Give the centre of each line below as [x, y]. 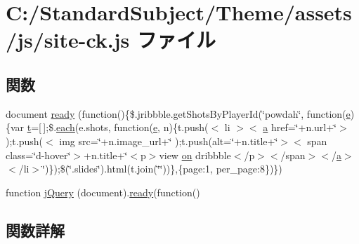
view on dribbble [195, 155]
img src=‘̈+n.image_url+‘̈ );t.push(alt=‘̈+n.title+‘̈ [169, 141]
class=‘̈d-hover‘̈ [38, 155]
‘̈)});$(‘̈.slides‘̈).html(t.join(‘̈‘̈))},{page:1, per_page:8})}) [162, 169]
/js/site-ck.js [68, 40]
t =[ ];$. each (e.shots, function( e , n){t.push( [118, 127]
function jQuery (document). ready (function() [103, 192]
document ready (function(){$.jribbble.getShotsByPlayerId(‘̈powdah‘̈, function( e [178, 113]
